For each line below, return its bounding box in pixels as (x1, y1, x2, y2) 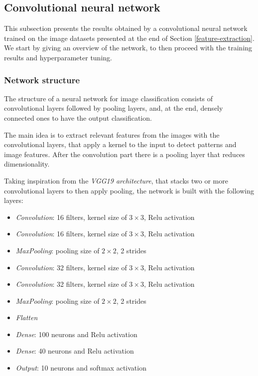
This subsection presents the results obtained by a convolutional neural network (4, 23, 248, 33)
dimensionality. (4, 159, 50, 169)
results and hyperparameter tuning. (4, 52, 112, 62)
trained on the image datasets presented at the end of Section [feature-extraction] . (4, 32, 255, 43)
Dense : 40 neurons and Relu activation (15, 346, 134, 356)
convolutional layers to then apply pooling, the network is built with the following (4, 185, 254, 195)
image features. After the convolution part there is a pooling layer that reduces (4, 149, 245, 159)
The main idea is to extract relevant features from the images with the (4, 129, 220, 140)
